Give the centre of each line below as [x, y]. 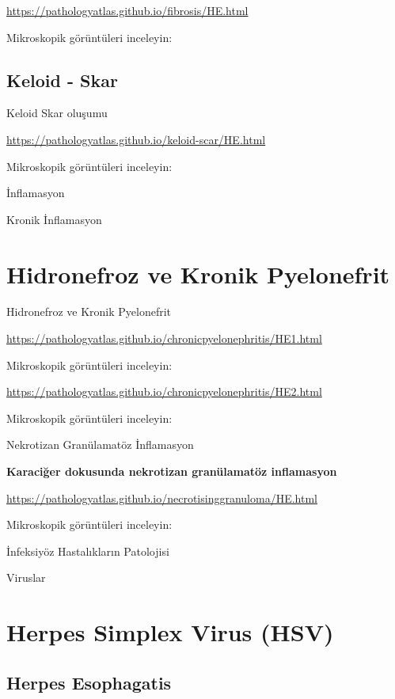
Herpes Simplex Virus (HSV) [170, 632]
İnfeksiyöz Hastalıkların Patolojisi [88, 551]
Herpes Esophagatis [89, 682]
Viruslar [26, 577]
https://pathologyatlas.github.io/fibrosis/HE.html [127, 10]
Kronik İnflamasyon [54, 219]
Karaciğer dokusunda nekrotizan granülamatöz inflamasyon [172, 471]
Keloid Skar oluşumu [57, 113]
